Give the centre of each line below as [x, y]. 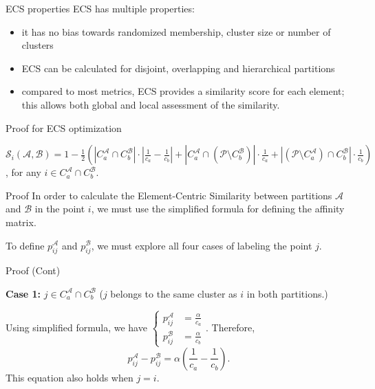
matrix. [21, 222]
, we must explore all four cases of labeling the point [202, 245]
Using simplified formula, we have [76, 327]
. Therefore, [230, 327]
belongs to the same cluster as [174, 293]
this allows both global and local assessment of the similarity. [151, 104]
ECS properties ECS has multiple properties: [100, 8]
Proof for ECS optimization [64, 127]
